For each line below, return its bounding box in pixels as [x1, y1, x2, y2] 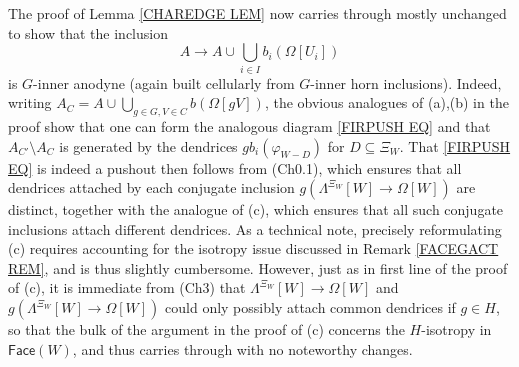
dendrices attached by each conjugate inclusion [8, 177, 295, 198]
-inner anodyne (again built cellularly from [33, 72, 295, 93]
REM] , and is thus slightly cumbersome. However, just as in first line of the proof [8, 257, 508, 278]
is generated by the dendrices [59, 135, 238, 156]
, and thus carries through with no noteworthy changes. [72, 338, 413, 359]
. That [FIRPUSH [399, 135, 511, 156]
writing [8, 92, 52, 113]
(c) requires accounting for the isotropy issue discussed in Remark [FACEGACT [8, 238, 499, 259]
